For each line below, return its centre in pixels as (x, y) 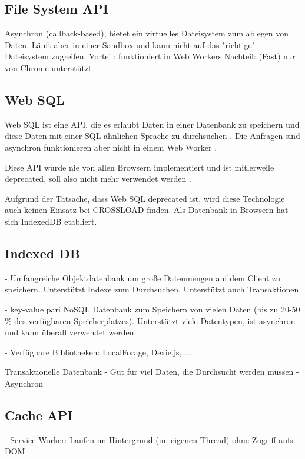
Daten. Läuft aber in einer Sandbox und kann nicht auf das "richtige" (130, 44)
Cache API (39, 415)
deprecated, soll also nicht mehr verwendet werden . (98, 179)
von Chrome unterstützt (48, 67)
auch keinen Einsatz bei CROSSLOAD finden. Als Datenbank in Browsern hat (147, 210)
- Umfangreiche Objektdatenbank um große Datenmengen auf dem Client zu (143, 277)
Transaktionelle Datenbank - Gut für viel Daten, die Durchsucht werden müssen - (152, 372)
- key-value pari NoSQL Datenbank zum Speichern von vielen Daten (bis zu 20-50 (152, 309)
